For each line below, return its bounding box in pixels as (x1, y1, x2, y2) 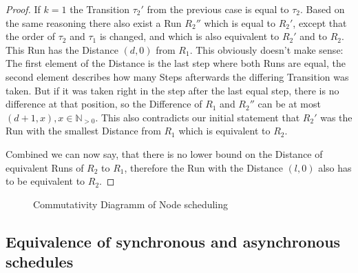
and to (299, 29, 327, 43)
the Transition (70, 2, 130, 16)
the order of (6, 29, 56, 43)
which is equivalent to (178, 123, 271, 138)
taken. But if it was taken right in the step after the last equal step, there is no (6, 83, 339, 97)
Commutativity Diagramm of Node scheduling (33, 196, 229, 211)
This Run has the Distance (6, 42, 118, 57)
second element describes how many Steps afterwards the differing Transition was (6, 69, 349, 83)
